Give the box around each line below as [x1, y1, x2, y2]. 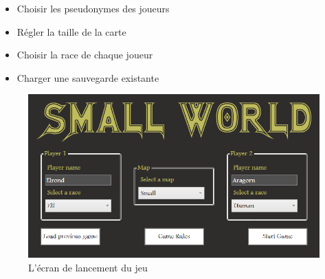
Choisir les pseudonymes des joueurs [16, 1, 170, 15]
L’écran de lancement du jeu [28, 260, 148, 274]
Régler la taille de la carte [16, 24, 126, 38]
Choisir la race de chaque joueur [16, 47, 153, 62]
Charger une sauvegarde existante [16, 70, 159, 85]
